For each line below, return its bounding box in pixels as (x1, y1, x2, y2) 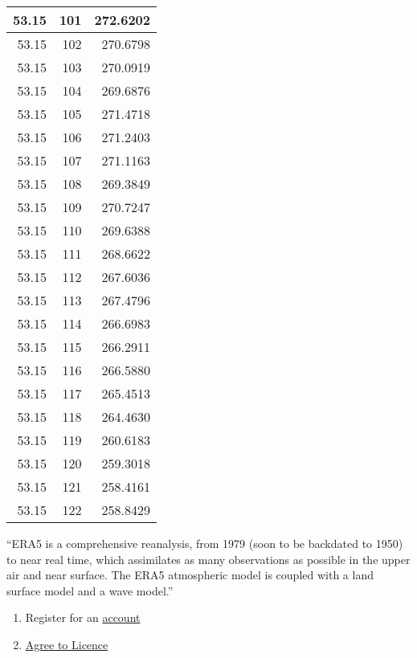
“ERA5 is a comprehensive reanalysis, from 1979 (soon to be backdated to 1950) (6, 535, 403, 551)
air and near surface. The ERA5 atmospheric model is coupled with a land (6, 566, 374, 583)
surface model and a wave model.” (6, 582, 174, 599)
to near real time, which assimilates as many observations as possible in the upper (6, 550, 411, 567)
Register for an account (25, 609, 141, 626)
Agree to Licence (25, 636, 108, 652)
